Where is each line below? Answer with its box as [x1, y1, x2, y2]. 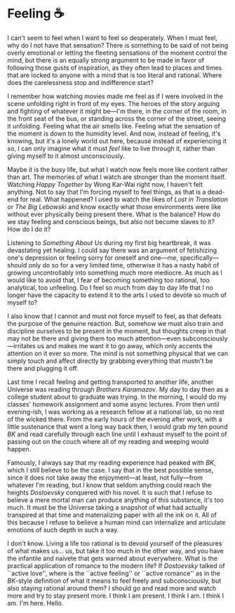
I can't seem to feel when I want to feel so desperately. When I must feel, [7, 33, 218, 42]
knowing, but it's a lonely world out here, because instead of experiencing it [7, 136, 227, 145]
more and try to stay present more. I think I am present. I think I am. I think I [7, 591, 224, 600]
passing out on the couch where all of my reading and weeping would [7, 437, 209, 446]
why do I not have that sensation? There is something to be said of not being [7, 41, 229, 49]
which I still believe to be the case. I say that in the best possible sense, [7, 466, 214, 474]
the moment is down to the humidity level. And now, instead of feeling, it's [7, 129, 221, 138]
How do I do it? [7, 225, 51, 233]
